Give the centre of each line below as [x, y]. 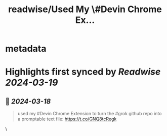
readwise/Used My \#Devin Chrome [85, 9]
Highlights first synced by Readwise [83, 72]
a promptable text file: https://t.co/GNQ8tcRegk [67, 119]
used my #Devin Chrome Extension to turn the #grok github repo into [90, 114]
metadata [26, 49]
